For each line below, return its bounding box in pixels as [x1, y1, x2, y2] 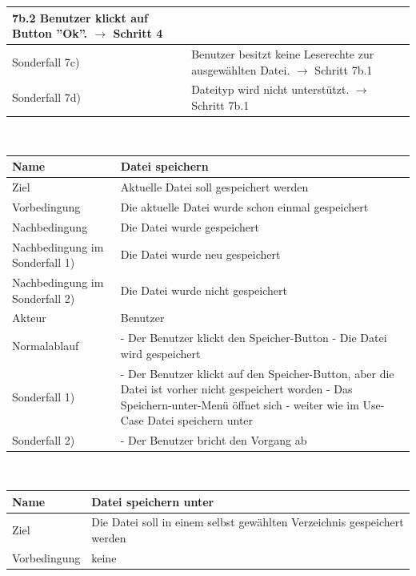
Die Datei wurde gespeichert [120, 218, 259, 235]
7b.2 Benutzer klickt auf [12, 9, 148, 26]
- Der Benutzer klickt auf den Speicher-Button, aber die [120, 365, 394, 381]
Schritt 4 [113, 25, 163, 42]
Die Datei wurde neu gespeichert [120, 246, 281, 263]
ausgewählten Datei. [191, 61, 290, 78]
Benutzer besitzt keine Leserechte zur [191, 45, 374, 62]
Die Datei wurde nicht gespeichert [120, 281, 287, 298]
